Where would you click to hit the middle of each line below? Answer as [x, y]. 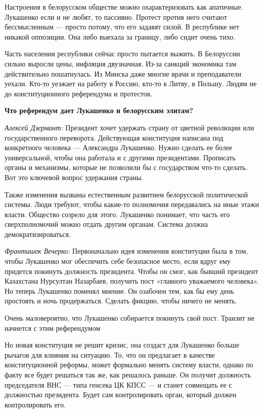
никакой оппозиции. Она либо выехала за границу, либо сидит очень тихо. [120, 36]
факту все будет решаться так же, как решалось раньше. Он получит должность [128, 374]
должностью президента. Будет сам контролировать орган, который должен [121, 394]
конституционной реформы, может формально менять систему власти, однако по [129, 365]
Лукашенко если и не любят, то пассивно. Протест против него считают [116, 16]
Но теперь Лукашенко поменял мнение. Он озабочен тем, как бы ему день [119, 290]
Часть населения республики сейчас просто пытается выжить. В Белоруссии [122, 54]
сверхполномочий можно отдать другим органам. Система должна [106, 224]
